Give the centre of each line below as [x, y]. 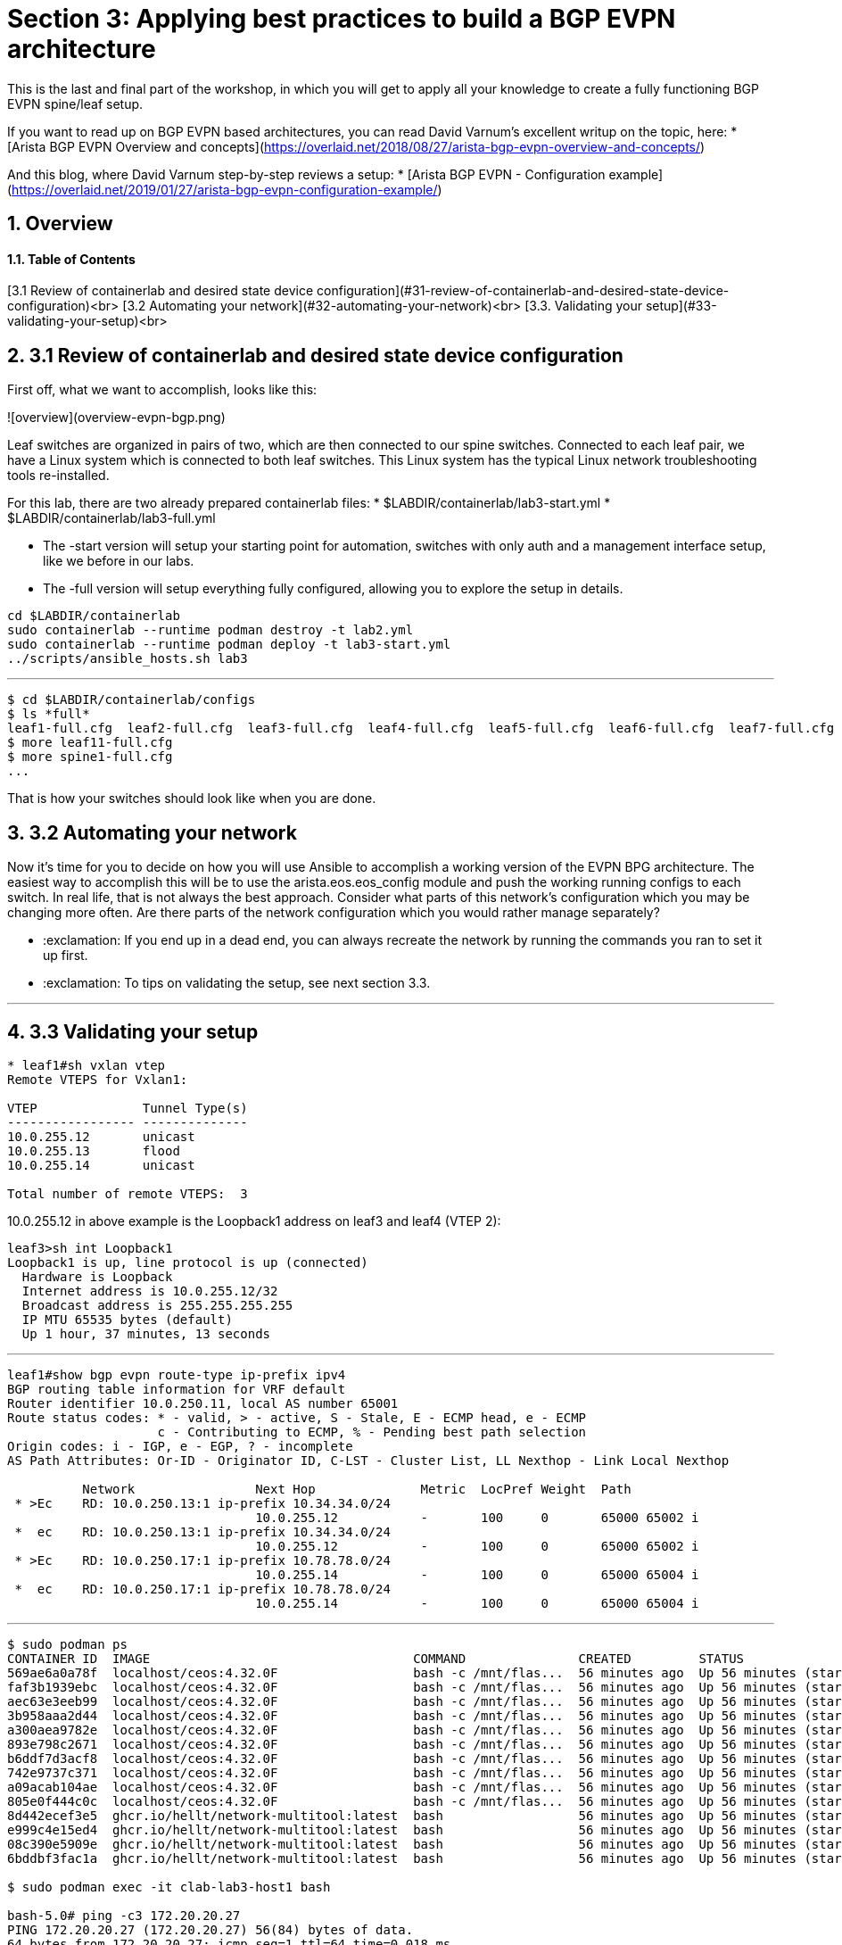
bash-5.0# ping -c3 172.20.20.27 [124, 1915]
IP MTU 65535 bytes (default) [127, 1319]
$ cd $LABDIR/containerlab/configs [132, 700]
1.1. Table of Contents [71, 259]
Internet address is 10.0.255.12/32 [150, 1291]
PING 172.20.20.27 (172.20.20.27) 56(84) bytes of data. [210, 1929]
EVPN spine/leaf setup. [75, 103]
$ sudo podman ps [67, 1644]
